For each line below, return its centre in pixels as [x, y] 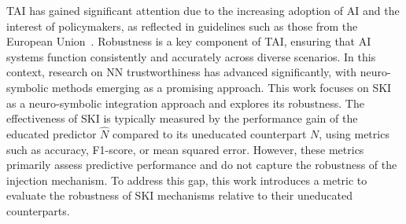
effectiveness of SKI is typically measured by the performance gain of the [182, 118]
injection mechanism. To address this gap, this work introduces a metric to [187, 180]
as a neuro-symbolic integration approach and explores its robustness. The [185, 103]
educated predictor [52, 133]
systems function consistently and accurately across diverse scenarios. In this [191, 56]
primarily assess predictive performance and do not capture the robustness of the [202, 165]
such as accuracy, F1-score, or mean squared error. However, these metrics [185, 149]
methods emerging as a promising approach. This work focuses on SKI [222, 87]
